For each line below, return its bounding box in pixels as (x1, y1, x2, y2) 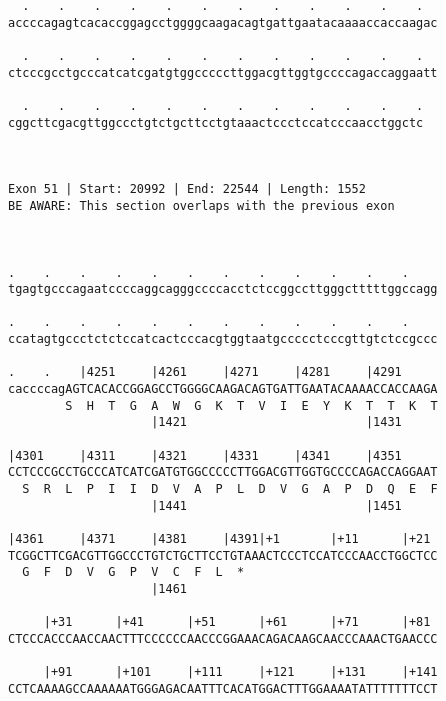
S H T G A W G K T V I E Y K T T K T (65, 398, 438, 413)
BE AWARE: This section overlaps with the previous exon (8, 198, 395, 213)
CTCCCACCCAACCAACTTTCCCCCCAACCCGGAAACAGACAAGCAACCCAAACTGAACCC (8, 631, 438, 646)
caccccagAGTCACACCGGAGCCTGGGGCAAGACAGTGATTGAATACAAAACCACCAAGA (8, 382, 438, 397)
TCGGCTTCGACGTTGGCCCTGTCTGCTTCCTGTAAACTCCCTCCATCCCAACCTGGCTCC (8, 548, 438, 563)
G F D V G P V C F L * (22, 565, 245, 580)
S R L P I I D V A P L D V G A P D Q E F (22, 482, 438, 497)
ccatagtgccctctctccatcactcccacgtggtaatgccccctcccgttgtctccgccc (8, 332, 438, 347)
